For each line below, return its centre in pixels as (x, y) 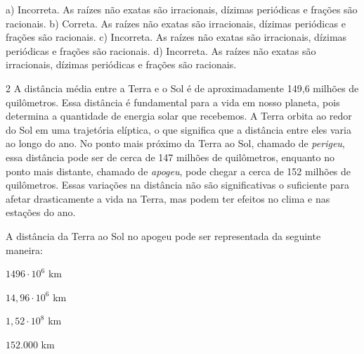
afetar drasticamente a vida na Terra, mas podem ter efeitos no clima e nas (168, 198)
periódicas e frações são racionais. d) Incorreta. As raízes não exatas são (161, 50)
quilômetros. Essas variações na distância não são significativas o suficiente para (178, 185)
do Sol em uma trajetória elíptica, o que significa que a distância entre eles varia (178, 129)
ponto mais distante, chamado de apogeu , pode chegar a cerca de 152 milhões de (178, 171)
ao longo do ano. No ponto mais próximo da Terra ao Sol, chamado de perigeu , (175, 143)
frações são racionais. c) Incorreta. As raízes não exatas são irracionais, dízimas (176, 37)
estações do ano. (41, 212)
